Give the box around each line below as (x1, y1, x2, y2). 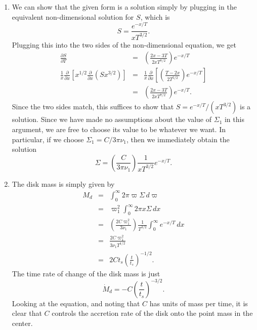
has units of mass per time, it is (149, 298, 248, 308)
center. (12, 318, 33, 328)
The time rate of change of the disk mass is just (12, 268, 160, 278)
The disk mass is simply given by (12, 178, 115, 189)
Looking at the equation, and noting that (12, 298, 140, 308)
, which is (140, 11, 170, 22)
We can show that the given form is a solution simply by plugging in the (12, 2, 237, 12)
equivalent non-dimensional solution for (12, 11, 134, 22)
